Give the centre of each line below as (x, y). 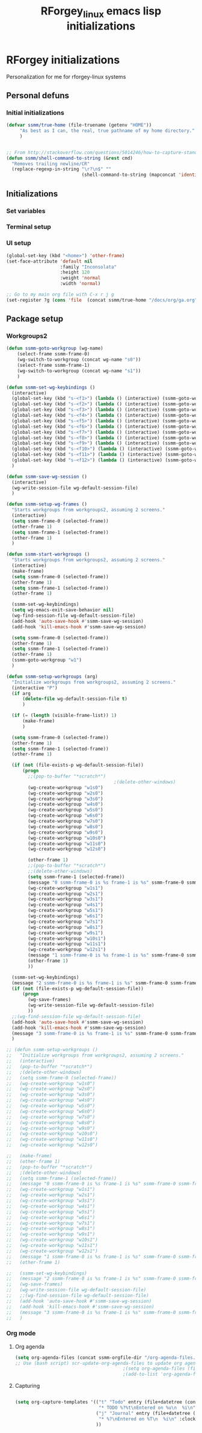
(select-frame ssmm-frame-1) (54, 366)
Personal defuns (38, 95)
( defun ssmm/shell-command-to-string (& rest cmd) (70, 158)
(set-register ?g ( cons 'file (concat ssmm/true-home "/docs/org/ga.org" (102, 300)
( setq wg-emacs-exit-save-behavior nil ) (63, 610)
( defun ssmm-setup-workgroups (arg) (52, 676)
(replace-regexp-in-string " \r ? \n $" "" (62, 169)
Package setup (35, 319)
